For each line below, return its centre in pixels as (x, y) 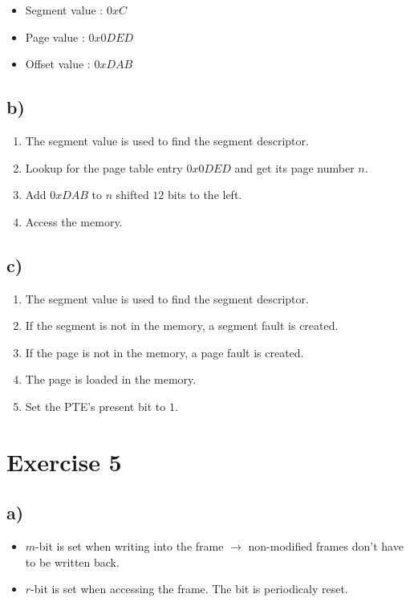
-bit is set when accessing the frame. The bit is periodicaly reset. (189, 589)
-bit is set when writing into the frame (130, 546)
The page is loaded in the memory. (111, 379)
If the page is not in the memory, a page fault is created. (164, 352)
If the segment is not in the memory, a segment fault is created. (182, 325)
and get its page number (294, 167)
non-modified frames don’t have (326, 546)
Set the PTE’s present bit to (95, 406)
